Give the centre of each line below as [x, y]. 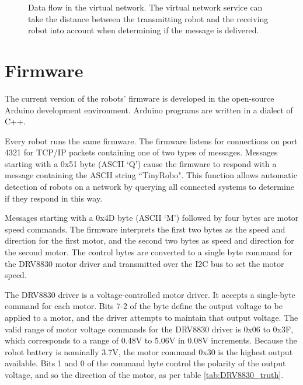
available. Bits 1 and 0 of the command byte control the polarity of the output [145, 363]
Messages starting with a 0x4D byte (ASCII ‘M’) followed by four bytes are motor [152, 218]
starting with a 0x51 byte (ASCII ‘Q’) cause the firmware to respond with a [141, 163]
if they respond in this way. [54, 198]
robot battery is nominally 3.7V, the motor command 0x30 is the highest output [149, 351]
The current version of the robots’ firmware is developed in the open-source [140, 98]
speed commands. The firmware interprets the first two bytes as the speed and [145, 229]
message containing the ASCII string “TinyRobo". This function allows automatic [151, 175]
